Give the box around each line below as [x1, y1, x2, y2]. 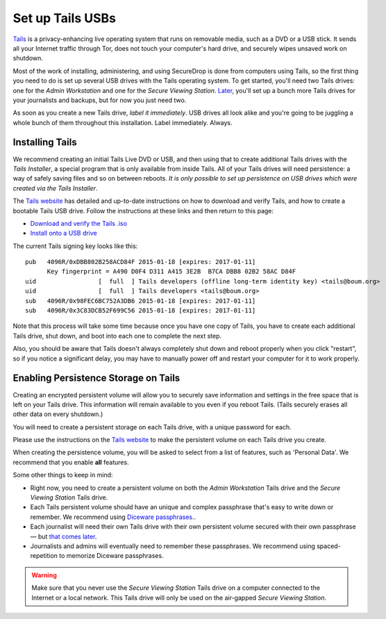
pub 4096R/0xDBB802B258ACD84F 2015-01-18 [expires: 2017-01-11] [25, 258, 256, 266]
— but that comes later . [30, 532, 97, 540]
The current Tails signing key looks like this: [12, 242, 138, 250]
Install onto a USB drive [30, 229, 97, 238]
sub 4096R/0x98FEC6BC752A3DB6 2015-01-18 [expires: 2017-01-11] [25, 297, 256, 305]
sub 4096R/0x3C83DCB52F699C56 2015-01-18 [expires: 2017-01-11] [25, 306, 256, 315]
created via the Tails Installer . [12, 184, 98, 192]
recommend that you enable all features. [12, 458, 129, 466]
